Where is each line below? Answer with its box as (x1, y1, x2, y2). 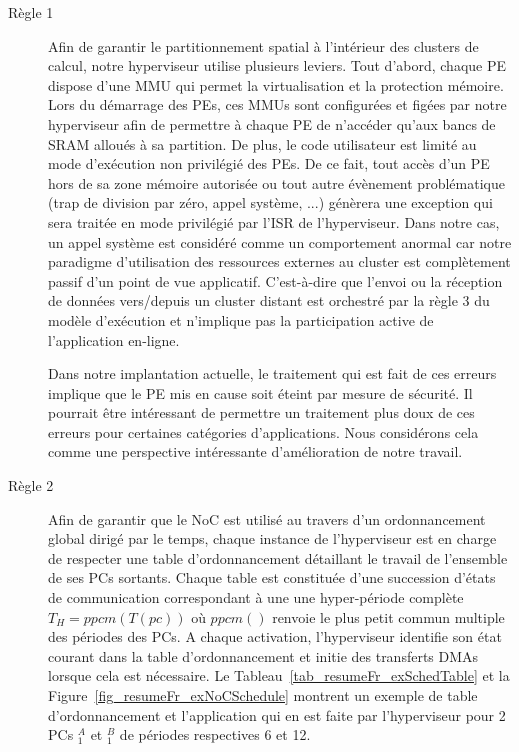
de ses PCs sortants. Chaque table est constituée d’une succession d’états (48, 567, 496, 588)
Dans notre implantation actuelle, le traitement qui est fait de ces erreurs (48, 363, 497, 384)
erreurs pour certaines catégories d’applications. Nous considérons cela (48, 421, 479, 442)
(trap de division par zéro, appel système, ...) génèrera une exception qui (48, 192, 493, 213)
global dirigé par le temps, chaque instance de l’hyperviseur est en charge (48, 528, 497, 549)
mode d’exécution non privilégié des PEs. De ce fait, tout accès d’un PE (48, 153, 490, 174)
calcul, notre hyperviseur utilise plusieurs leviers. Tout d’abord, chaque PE (48, 55, 507, 76)
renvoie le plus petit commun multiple (272, 606, 505, 627)
